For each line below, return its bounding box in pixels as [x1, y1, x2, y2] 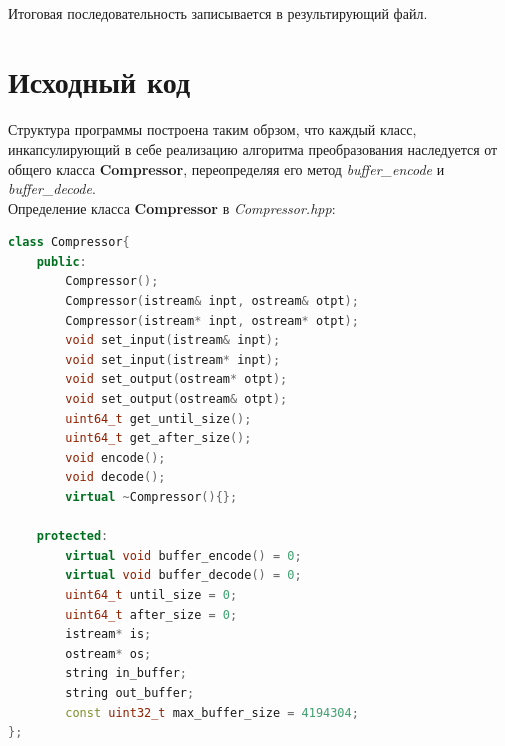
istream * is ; [65, 627, 152, 642]
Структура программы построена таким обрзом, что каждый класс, [8, 119, 417, 140]
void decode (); [65, 470, 166, 485]
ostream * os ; [65, 646, 152, 661]
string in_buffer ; [65, 666, 187, 681]
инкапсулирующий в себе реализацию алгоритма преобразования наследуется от [8, 138, 498, 159]
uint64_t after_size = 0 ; [65, 607, 238, 622]
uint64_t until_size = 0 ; [65, 587, 238, 602]
